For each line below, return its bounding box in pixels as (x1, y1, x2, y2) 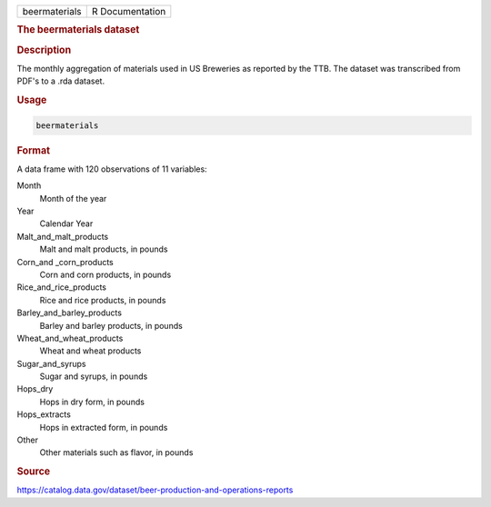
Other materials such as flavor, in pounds (39, 447, 194, 458)
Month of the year (39, 193, 107, 204)
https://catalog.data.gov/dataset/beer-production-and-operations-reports (16, 484, 294, 495)
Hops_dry (16, 383, 54, 394)
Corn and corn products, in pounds (39, 269, 172, 280)
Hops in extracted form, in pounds (39, 422, 168, 432)
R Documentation (91, 5, 166, 17)
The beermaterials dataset (16, 24, 140, 36)
